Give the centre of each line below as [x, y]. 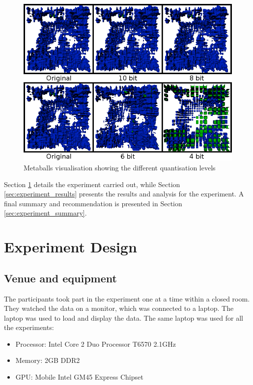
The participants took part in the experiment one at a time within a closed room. [127, 298]
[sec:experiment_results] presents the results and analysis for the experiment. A [124, 194]
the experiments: [29, 327]
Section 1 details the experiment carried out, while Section [92, 184]
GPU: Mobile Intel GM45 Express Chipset [79, 377]
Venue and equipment [60, 278]
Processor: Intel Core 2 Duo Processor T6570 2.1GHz [96, 344]
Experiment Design [70, 247]
